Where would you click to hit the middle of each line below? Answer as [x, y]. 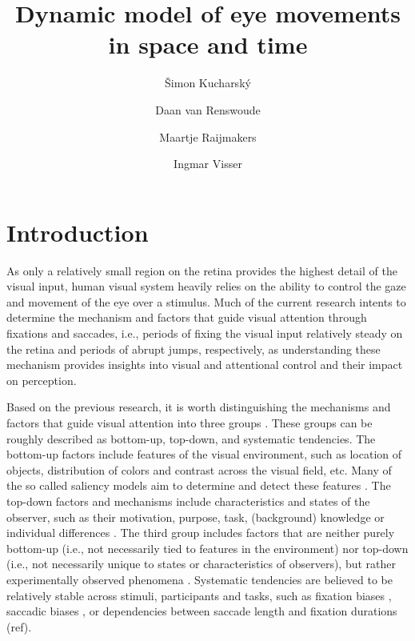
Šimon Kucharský [208, 83]
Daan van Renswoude [208, 109]
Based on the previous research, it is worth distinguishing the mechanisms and [199, 407]
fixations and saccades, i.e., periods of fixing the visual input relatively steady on [205, 333]
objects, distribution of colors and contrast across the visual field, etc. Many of [199, 469]
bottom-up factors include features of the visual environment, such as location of [204, 454]
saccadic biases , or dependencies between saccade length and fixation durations [202, 611]
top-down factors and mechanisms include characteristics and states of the [188, 501]
